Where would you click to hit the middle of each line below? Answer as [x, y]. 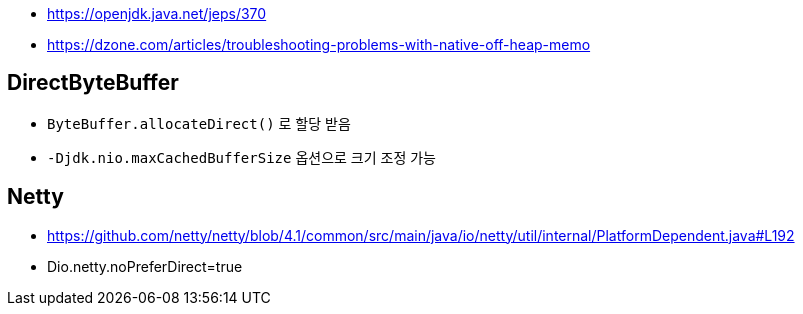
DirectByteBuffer [93, 83]
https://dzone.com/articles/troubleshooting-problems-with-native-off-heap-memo [319, 44]
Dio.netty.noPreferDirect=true [145, 266]
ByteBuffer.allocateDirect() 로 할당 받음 [199, 123]
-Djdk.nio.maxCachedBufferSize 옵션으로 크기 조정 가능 [241, 157]
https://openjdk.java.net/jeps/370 [157, 13]
